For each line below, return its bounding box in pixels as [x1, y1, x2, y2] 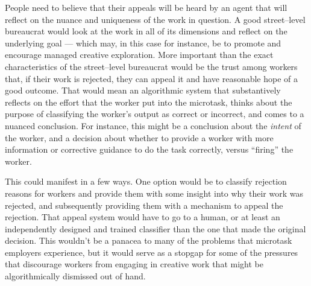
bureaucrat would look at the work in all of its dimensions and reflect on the [5, 25, 287, 37]
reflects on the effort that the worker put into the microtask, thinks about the [5, 95, 292, 108]
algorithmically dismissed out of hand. [5, 270, 146, 282]
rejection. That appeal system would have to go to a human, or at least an [5, 211, 280, 223]
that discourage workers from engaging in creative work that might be [5, 258, 263, 270]
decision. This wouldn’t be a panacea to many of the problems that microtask [5, 234, 292, 247]
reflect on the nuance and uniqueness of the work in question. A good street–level [5, 13, 306, 25]
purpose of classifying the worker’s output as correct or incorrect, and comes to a [5, 107, 304, 120]
